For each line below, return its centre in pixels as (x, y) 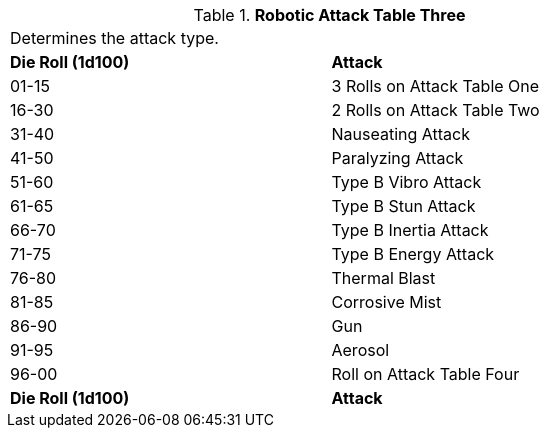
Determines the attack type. (114, 38)
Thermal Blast (383, 278)
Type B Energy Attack (413, 254)
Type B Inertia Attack (410, 230)
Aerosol (360, 350)
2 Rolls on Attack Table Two (435, 110)
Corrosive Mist (386, 302)
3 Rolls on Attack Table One (435, 86)
